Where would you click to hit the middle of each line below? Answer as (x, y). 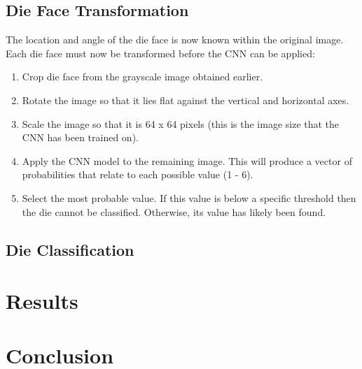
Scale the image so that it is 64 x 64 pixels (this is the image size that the (181, 123)
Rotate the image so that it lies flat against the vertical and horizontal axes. (186, 100)
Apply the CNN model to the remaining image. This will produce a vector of (187, 160)
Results (42, 301)
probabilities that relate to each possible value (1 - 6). (138, 174)
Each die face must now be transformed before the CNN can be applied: (160, 53)
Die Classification (70, 249)
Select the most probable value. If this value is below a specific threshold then (189, 197)
